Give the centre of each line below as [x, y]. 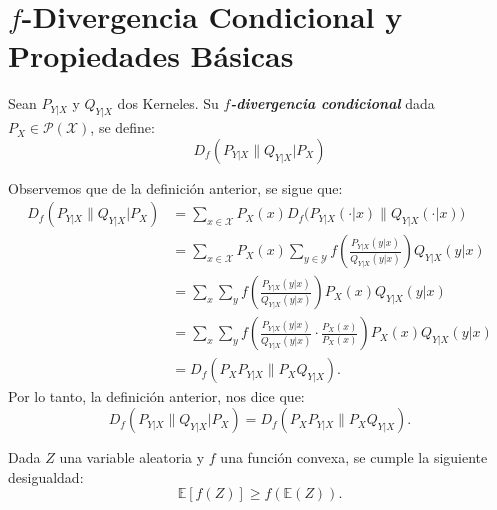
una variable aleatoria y [132, 457]
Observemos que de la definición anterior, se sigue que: [175, 187]
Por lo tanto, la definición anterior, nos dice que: [156, 396]
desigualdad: [46, 476]
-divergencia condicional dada [332, 103]
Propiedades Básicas [151, 55]
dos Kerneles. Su [168, 103]
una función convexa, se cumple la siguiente [354, 457]
